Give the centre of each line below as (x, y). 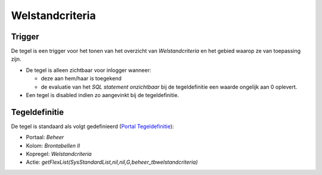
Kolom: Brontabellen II (53, 145)
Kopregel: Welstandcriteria (59, 154)
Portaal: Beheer (45, 137)
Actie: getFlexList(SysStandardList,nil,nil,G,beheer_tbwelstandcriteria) (112, 162)
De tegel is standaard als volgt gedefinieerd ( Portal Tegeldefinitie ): (92, 126)
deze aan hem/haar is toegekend (81, 79)
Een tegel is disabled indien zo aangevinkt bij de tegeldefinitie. (102, 95)
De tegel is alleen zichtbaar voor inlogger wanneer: (89, 70)
